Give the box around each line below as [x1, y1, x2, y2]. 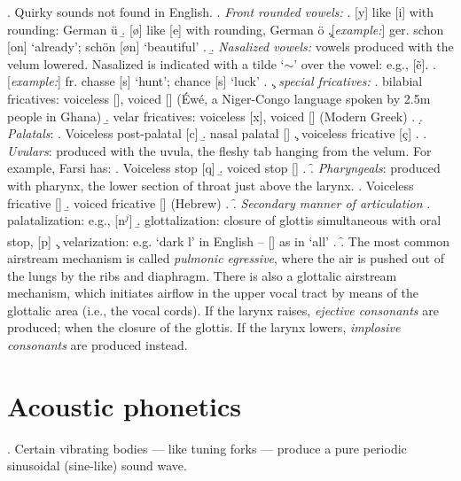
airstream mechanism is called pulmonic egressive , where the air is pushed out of [7, 248, 444, 267]
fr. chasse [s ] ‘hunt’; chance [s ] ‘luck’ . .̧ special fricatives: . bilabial [65, 72, 423, 90]
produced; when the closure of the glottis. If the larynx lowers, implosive [7, 318, 401, 337]
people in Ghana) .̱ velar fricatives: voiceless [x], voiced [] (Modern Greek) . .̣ [7, 106, 423, 125]
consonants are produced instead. [7, 335, 188, 353]
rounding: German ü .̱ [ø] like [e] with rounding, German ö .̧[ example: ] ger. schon [7, 19, 444, 38]
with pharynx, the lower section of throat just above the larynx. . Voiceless [7, 175, 414, 194]
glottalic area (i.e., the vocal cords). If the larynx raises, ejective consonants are [7, 300, 439, 319]
